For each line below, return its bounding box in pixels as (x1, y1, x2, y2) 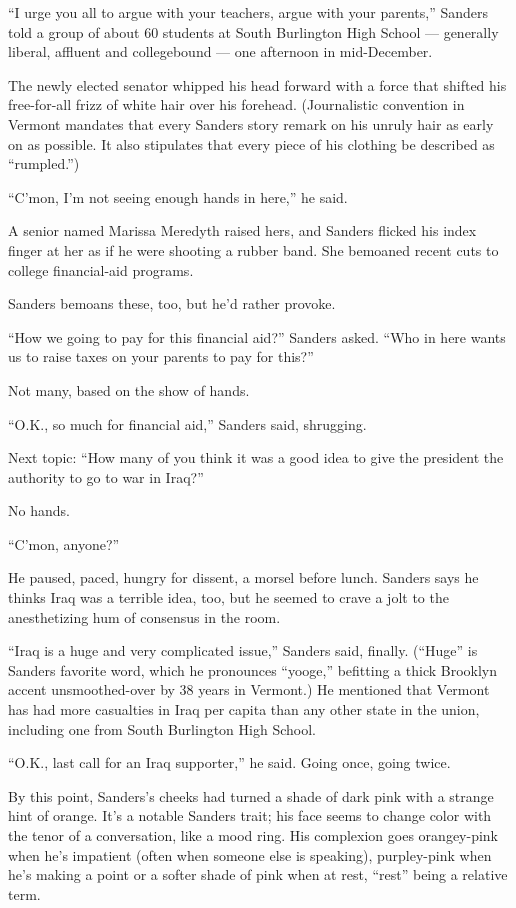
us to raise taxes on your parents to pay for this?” (8, 346, 314, 367)
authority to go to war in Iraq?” (8, 466, 204, 487)
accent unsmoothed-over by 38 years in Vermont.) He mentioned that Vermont (8, 679, 490, 700)
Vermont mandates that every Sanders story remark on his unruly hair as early (8, 113, 494, 134)
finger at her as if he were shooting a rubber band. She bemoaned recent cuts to (8, 239, 499, 260)
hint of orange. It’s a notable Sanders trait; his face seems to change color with (8, 805, 492, 826)
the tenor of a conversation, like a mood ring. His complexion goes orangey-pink (8, 825, 498, 845)
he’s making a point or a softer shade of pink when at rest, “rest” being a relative (8, 864, 508, 885)
